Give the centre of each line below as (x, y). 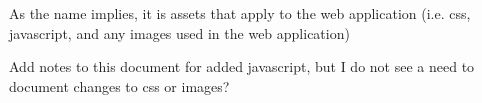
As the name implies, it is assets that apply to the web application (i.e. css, (240, 13)
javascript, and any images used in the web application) (179, 32)
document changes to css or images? (119, 85)
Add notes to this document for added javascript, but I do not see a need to (242, 66)
